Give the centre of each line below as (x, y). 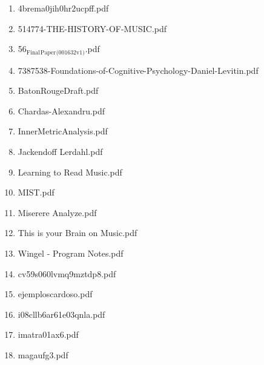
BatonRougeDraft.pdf (58, 90)
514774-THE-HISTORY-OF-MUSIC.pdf (92, 28)
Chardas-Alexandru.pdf (61, 110)
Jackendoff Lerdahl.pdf (60, 152)
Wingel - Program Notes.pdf (71, 253)
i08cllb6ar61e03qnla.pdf (61, 314)
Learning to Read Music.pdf (70, 172)
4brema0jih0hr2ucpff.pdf (63, 8)
